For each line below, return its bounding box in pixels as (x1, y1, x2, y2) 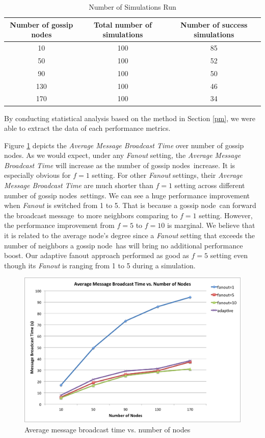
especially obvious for (4, 170, 71, 180)
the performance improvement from (4, 220, 115, 230)
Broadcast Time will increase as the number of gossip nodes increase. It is (4, 159, 235, 170)
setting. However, (199, 210, 253, 220)
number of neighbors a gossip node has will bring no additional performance (4, 240, 243, 250)
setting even (210, 250, 248, 261)
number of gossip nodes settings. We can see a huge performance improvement (4, 190, 250, 200)
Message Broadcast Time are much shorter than (4, 180, 153, 191)
